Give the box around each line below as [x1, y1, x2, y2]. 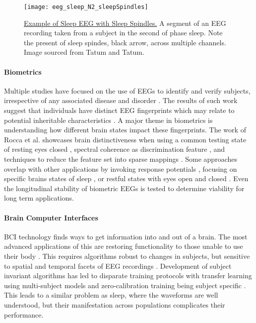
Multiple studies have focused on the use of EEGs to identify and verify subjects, [4, 85, 251, 96]
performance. [4, 309, 44, 320]
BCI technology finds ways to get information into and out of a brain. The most [4, 231, 248, 241]
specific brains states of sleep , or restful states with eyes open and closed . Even [4, 173, 249, 184]
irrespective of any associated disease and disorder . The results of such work [4, 95, 238, 106]
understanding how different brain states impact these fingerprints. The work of [4, 124, 246, 135]
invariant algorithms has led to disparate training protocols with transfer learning [4, 270, 252, 281]
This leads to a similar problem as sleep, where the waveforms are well [4, 290, 218, 300]
